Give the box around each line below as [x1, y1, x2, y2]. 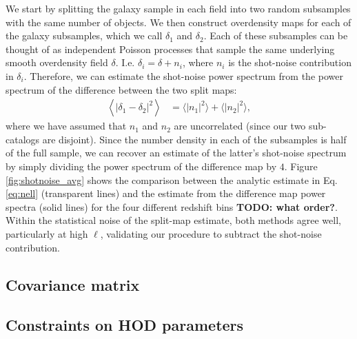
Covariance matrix [6, 274, 140, 295]
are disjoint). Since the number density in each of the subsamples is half [42, 132, 347, 146]
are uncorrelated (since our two [174, 119, 306, 133]
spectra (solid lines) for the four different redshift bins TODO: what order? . [6, 199, 338, 214]
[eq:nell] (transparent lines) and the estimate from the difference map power [6, 186, 326, 201]
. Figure [284, 158, 318, 173]
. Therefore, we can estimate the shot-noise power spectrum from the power [23, 68, 343, 83]
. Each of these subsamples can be [203, 28, 348, 43]
